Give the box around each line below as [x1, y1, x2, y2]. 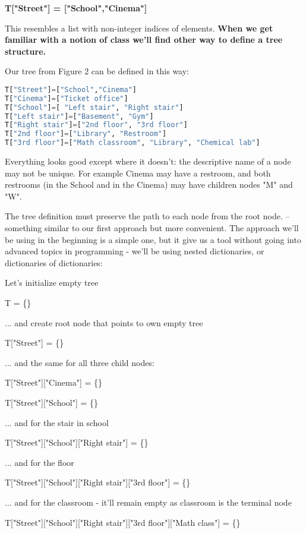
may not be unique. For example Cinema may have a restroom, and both [5, 166, 271, 179]
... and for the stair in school [5, 416, 109, 428]
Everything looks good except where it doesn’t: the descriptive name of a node [5, 155, 291, 168]
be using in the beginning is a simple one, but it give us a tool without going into [5, 233, 301, 245]
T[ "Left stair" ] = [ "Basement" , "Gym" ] [5, 112, 154, 121]
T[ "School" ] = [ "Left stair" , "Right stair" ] [5, 103, 184, 112]
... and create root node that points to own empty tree [5, 316, 203, 329]
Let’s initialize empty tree [5, 276, 99, 289]
